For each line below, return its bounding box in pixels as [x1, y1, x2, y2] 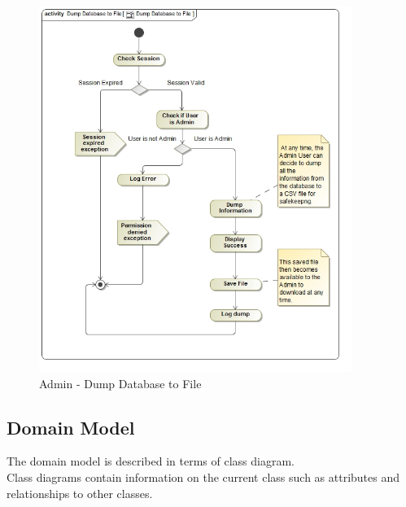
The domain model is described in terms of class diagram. [7, 452, 295, 470]
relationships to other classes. [7, 484, 153, 501]
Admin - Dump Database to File [39, 374, 202, 391]
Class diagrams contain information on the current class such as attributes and [7, 469, 400, 486]
